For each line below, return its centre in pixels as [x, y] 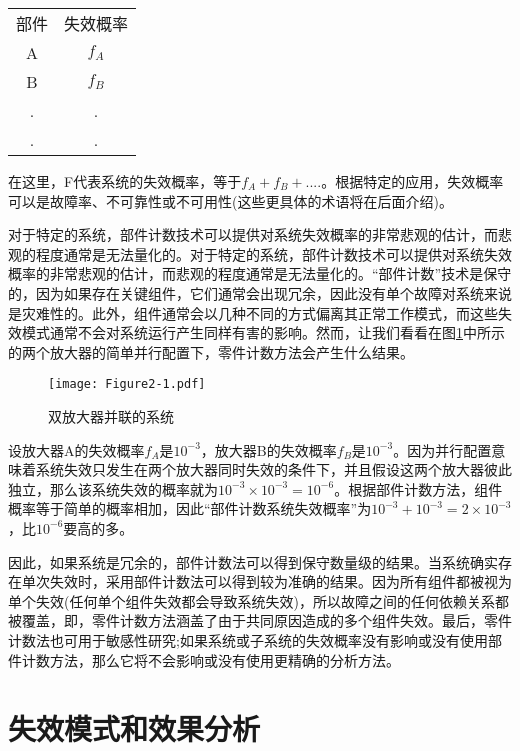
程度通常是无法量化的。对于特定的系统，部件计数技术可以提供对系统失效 [273, 253]
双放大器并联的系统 [111, 416]
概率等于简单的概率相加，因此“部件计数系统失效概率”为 [190, 508]
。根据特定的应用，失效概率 [412, 181]
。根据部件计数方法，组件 [418, 488]
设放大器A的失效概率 [76, 449]
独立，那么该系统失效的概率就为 [113, 488]
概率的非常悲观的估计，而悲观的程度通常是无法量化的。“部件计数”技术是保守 [260, 273]
